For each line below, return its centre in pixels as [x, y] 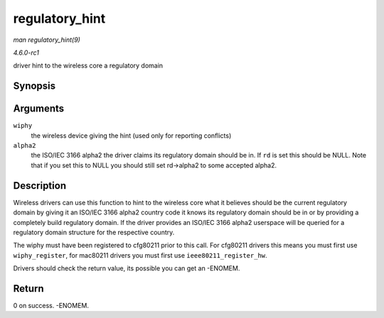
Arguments [39, 109]
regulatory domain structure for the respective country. [94, 232]
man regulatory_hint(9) [47, 40]
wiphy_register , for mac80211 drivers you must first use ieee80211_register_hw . [140, 255]
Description [40, 186]
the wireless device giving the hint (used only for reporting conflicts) [131, 136]
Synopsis [34, 86]
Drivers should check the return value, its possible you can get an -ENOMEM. [127, 268]
